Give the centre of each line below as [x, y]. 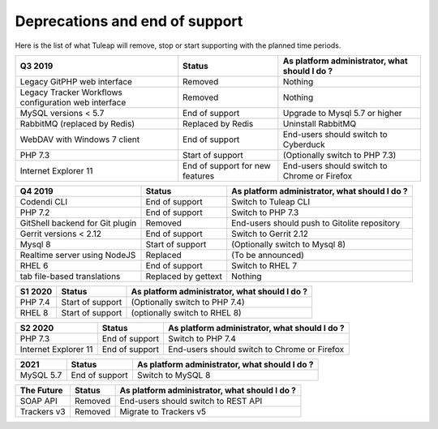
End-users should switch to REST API [191, 401]
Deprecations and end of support [129, 21]
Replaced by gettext [184, 276]
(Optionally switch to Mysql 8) [289, 244]
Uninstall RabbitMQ [320, 123]
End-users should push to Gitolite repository [316, 223]
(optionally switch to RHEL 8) [187, 312]
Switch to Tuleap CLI [271, 201]
